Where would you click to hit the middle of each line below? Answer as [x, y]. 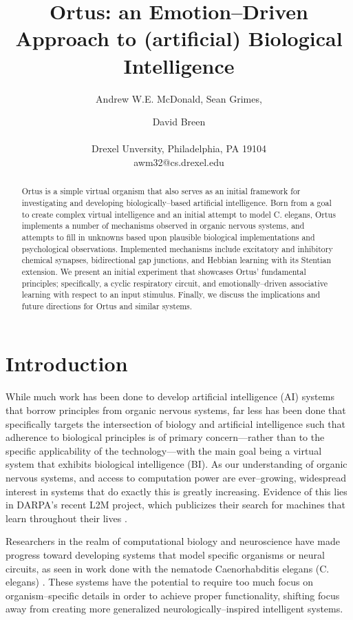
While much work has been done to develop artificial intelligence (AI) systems [170, 396]
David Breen [179, 122]
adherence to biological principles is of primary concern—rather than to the [165, 437]
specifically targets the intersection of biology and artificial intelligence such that [175, 423]
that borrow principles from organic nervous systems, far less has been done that [176, 410]
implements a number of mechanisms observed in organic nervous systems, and [163, 226]
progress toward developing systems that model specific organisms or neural [165, 554]
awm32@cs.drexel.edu [179, 162]
